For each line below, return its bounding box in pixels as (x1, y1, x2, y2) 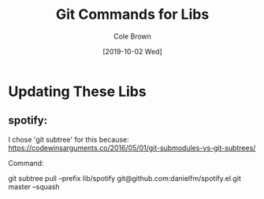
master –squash (8, 182, 61, 191)
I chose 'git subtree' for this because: (8, 135, 129, 144)
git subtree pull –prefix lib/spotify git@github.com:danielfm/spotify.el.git (8, 173, 242, 182)
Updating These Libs (8, 83, 147, 100)
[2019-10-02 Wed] (102, 46, 163, 56)
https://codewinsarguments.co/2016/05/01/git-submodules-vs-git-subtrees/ (8, 143, 256, 153)
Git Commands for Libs (55, 6, 210, 24)
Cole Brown (113, 31, 152, 41)
